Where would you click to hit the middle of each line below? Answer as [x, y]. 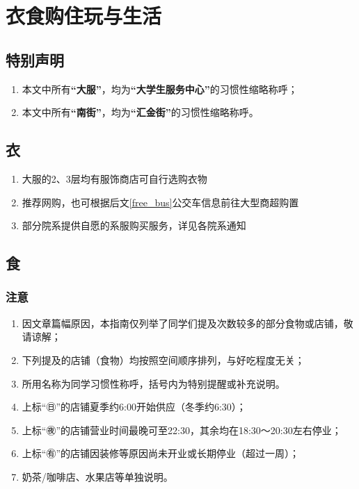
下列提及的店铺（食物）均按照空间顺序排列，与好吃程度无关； [163, 359]
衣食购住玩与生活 [84, 16]
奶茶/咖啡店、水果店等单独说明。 [97, 476]
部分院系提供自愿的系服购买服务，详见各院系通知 [134, 225]
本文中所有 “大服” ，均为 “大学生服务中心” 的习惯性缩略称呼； [160, 89]
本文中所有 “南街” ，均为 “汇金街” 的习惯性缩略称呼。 [140, 112]
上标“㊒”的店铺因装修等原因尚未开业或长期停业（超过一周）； [161, 453]
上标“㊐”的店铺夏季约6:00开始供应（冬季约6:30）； [134, 407]
